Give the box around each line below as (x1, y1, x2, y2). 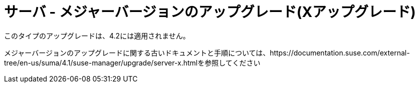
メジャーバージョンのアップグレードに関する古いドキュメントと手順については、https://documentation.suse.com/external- (4, 48, 410, 57)
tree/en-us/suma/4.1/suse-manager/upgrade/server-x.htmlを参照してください (4, 58, 261, 67)
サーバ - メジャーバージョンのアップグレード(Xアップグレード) (4, 3, 416, 20)
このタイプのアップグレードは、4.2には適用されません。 (4, 31, 190, 40)
